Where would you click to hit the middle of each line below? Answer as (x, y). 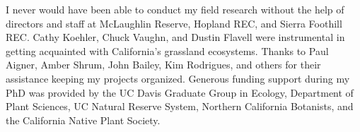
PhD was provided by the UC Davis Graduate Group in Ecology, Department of (180, 92)
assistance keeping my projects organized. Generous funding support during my (178, 78)
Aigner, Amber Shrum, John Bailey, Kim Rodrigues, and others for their (163, 65)
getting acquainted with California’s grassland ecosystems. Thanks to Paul (167, 50)
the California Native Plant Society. (83, 120)
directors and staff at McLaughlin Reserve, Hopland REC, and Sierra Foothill (174, 23)
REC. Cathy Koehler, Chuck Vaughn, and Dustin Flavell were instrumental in (175, 37)
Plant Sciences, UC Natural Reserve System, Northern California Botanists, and (180, 106)
